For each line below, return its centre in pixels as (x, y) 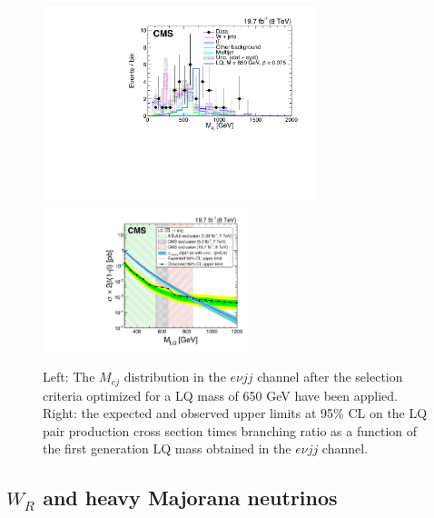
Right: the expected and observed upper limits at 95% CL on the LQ (235, 413)
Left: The (69, 377)
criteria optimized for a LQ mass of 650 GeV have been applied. (220, 395)
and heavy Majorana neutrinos (190, 498)
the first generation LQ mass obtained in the (167, 448)
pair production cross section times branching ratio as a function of (230, 430)
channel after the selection (330, 377)
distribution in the (175, 377)
